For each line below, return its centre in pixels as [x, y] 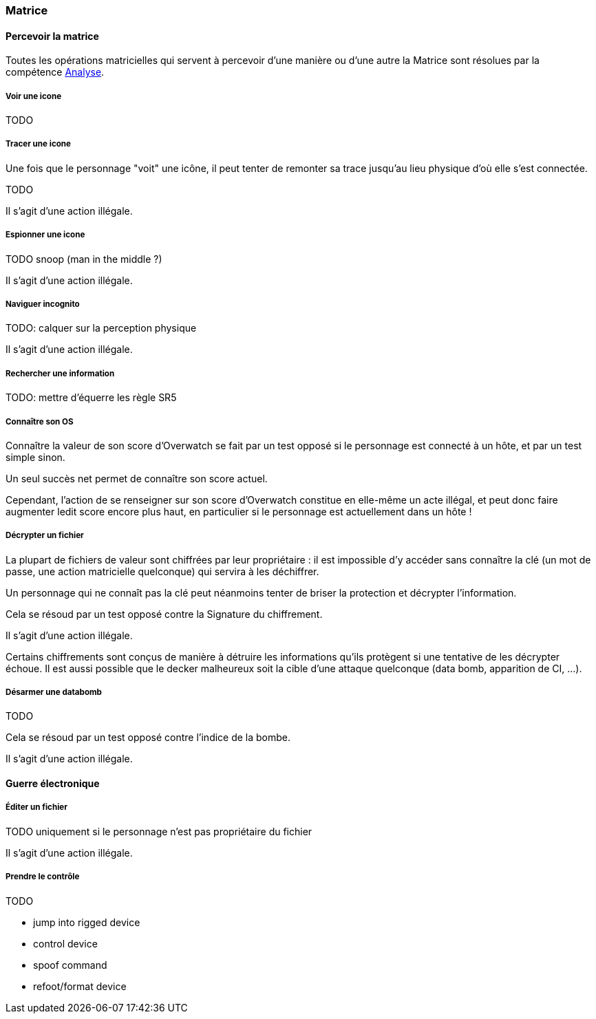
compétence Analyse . [55, 72]
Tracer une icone [38, 144]
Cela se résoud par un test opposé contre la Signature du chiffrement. [164, 614]
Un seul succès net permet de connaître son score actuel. [137, 478]
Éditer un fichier [36, 807]
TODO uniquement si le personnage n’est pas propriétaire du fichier [159, 831]
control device [65, 943]
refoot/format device [80, 986]
